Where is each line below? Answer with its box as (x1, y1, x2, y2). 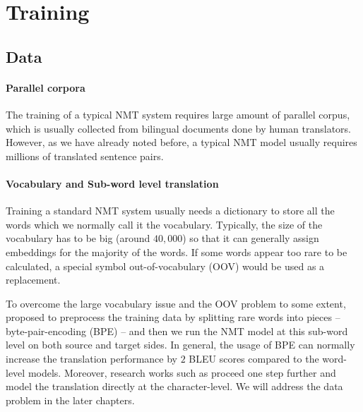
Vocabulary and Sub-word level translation (6, 176, 219, 190)
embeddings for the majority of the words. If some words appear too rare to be (6, 244, 347, 259)
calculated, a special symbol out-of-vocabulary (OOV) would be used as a (6, 258, 325, 273)
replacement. (6, 272, 61, 287)
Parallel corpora (6, 80, 85, 95)
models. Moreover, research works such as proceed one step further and (28, 365, 336, 380)
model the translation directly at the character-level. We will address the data (6, 379, 343, 394)
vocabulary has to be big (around (6, 231, 150, 246)
